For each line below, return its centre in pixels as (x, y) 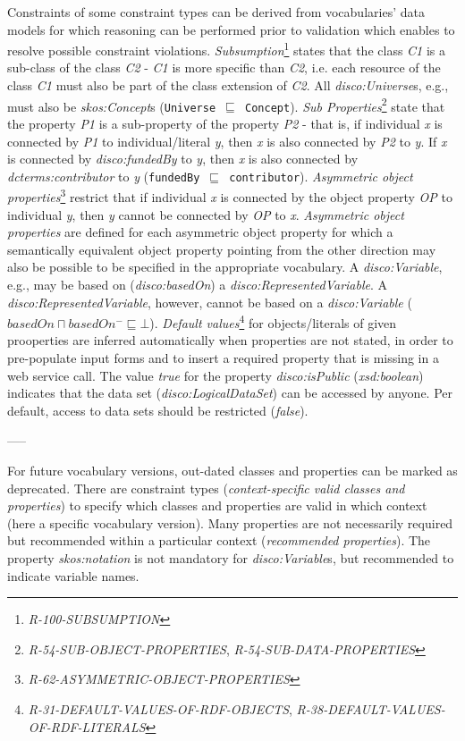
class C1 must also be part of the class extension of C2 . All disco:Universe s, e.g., (228, 85)
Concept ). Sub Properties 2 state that (345, 105)
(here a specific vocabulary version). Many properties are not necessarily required (230, 522)
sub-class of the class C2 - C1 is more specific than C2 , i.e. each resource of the (224, 67)
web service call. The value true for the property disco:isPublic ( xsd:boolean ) (216, 375)
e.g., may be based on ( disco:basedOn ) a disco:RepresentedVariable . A (198, 284)
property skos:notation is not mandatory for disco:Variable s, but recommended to (231, 557)
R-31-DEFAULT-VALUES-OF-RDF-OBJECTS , (160, 708)
